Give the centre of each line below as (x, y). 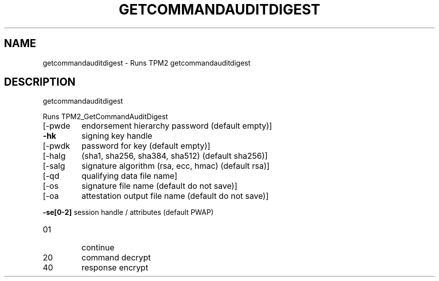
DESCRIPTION (40, 82)
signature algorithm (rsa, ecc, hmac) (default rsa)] (175, 166)
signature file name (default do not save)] (159, 186)
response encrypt (115, 268)
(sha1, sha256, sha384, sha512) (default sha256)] (175, 156)
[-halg (54, 156)
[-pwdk (56, 146)
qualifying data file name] (129, 176)
